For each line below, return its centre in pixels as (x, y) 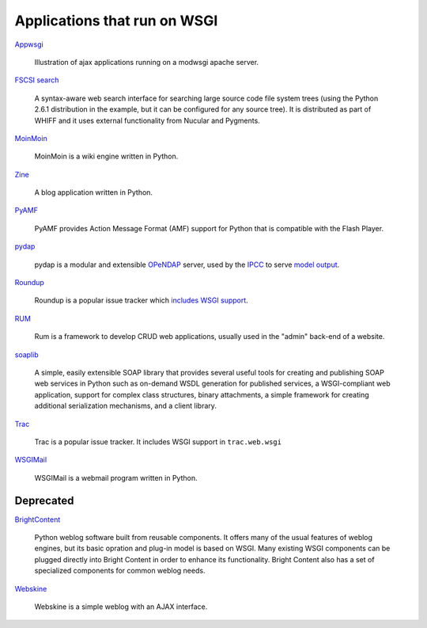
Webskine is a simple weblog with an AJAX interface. (121, 607)
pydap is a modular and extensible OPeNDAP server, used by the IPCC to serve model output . (187, 265)
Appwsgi (29, 44)
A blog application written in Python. (94, 192)
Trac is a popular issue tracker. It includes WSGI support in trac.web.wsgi (158, 442)
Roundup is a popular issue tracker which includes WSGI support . (141, 300)
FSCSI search (37, 80)
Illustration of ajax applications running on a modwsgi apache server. (147, 62)
